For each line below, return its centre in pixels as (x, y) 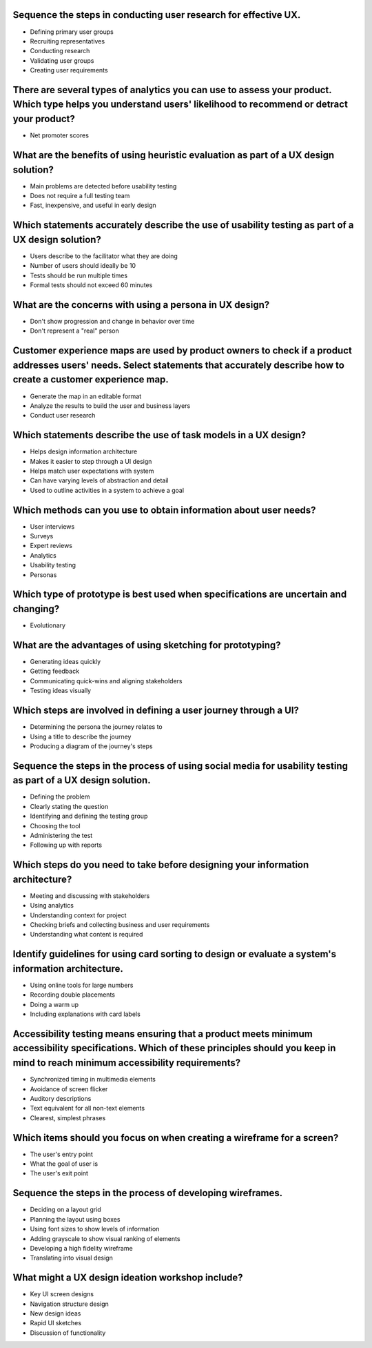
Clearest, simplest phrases (68, 1117)
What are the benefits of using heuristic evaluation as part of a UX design (173, 155)
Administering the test (61, 835)
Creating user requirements (69, 70)
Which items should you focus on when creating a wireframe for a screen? (176, 1138)
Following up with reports (66, 845)
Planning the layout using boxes (75, 1219)
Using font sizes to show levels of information (95, 1229)
